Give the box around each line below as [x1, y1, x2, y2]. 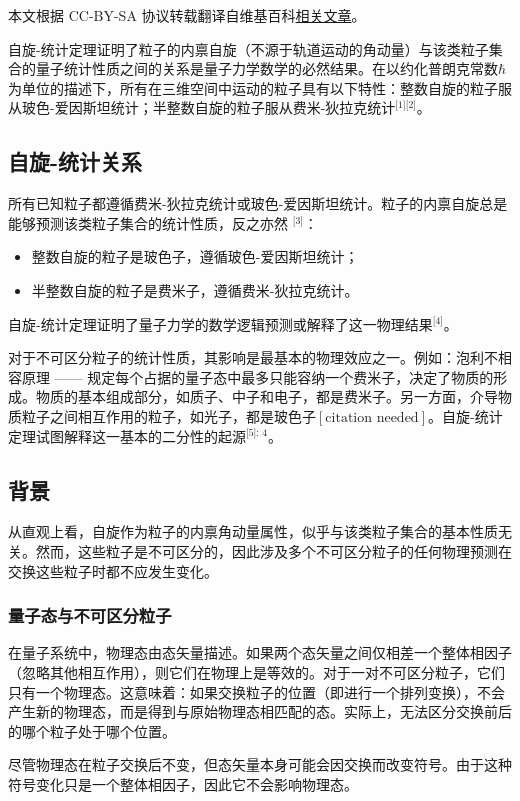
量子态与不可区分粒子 [8, 603, 172, 628]
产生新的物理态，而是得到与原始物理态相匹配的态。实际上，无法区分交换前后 [8, 701, 512, 722]
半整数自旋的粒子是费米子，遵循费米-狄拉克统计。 [31, 279, 359, 300]
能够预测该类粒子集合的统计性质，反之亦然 [8, 212, 288, 233]
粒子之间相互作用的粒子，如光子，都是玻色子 [21, 405, 316, 426]
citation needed [325, 410, 419, 425]
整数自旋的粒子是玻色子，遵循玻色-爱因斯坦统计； [31, 246, 359, 267]
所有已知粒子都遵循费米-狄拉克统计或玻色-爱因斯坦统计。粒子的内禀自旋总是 [8, 193, 508, 214]
